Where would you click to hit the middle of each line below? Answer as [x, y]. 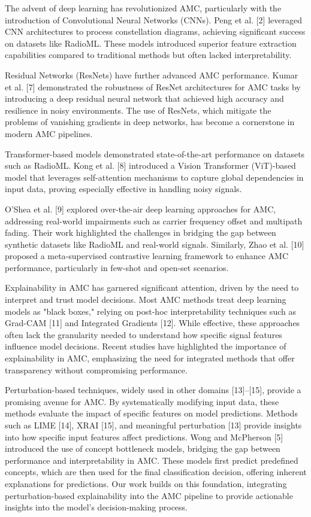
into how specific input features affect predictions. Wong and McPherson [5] [144, 437]
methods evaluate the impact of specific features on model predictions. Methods [151, 413]
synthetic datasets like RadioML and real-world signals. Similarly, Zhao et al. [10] [155, 244]
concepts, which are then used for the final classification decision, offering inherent [156, 472]
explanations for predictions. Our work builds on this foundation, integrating [146, 483]
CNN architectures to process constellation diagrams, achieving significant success [155, 31]
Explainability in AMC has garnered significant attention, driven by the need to [152, 288]
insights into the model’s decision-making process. [96, 507]
